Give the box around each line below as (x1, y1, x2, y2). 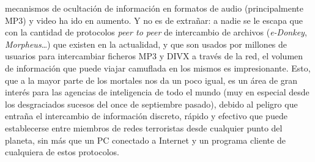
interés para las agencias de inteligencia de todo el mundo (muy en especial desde (5, 86, 309, 98)
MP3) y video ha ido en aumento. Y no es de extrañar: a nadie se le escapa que (5, 13, 303, 26)
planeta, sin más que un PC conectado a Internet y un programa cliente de (5, 133, 286, 146)
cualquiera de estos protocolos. (5, 145, 119, 158)
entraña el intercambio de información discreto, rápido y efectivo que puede (5, 109, 287, 122)
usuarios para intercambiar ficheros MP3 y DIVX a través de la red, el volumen (5, 50, 303, 62)
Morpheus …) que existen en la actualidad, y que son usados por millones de (5, 37, 287, 50)
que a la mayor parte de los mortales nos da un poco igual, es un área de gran (5, 73, 298, 86)
